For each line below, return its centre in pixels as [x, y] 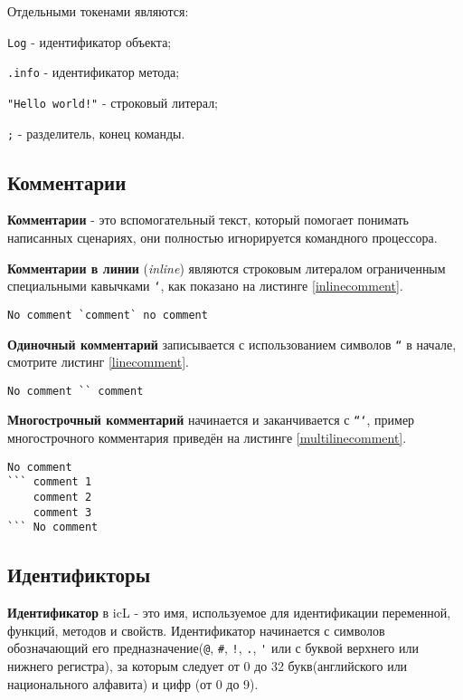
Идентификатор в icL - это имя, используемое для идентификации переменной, [229, 613]
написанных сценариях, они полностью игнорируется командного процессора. [222, 238]
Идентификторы [79, 575]
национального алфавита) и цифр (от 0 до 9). [133, 683]
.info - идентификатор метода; [94, 72]
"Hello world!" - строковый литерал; [113, 102]
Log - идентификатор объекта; [90, 41]
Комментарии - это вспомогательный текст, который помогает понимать [208, 220]
